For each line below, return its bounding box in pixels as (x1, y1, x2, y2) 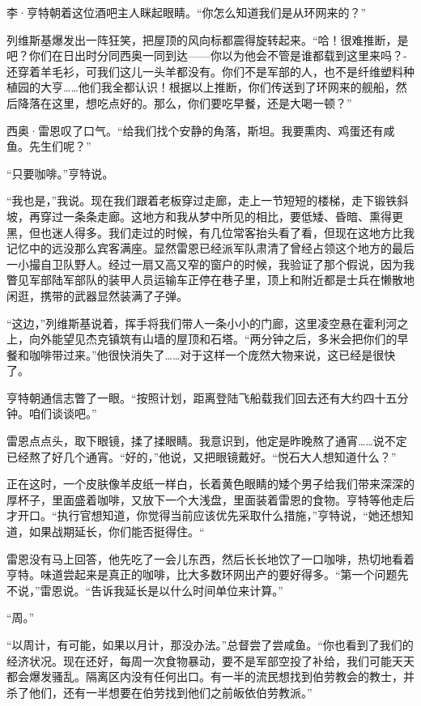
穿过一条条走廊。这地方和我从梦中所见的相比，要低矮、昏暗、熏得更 (40, 207, 403, 224)
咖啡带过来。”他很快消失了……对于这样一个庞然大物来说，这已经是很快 (28, 346, 396, 363)
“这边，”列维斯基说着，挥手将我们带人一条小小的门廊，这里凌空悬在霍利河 (6, 314, 398, 331)
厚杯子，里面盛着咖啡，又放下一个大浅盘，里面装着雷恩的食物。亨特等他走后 (6, 491, 415, 508)
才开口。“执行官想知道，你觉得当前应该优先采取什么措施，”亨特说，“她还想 (6, 507, 402, 524)
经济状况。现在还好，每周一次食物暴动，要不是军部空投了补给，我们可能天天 (6, 652, 415, 669)
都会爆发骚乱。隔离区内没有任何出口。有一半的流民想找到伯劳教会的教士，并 (6, 668, 415, 685)
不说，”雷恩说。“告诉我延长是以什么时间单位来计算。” (6, 581, 283, 598)
